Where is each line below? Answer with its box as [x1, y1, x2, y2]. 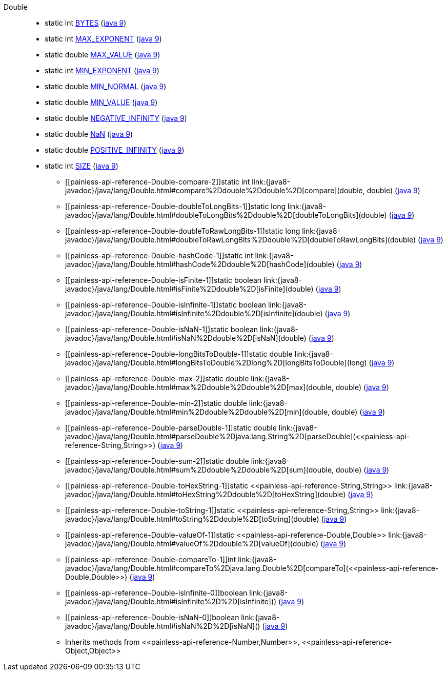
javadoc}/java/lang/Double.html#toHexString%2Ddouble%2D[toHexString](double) [65, 490, 346, 499]
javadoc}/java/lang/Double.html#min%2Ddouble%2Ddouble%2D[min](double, [65, 407, 330, 416]
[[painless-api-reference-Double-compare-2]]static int [65, 177, 250, 186]
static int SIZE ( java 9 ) [45, 161, 118, 170]
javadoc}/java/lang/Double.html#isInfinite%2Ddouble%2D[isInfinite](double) [65, 309, 323, 318]
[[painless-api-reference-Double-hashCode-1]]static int [65, 251, 253, 260]
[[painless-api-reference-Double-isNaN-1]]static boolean [65, 325, 258, 334]
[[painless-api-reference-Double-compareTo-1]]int [65, 555, 236, 564]
